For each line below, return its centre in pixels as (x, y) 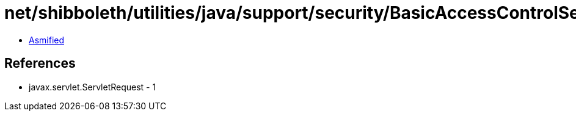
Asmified (47, 40)
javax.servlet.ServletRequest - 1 (93, 87)
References (40, 63)
